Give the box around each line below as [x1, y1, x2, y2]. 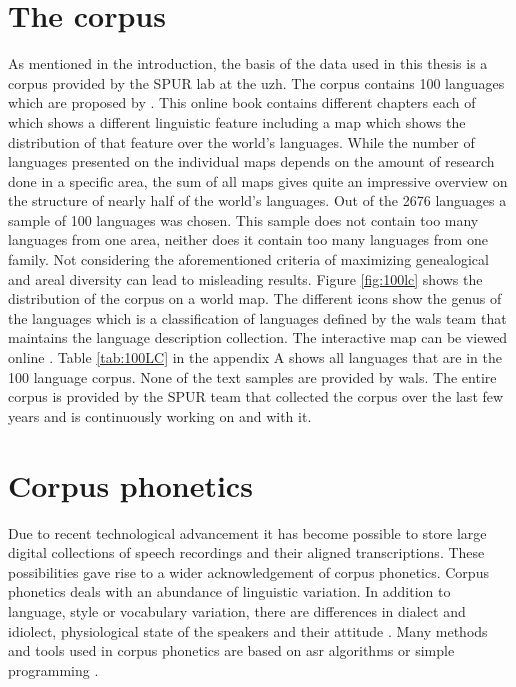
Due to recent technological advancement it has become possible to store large [8, 522, 487, 543]
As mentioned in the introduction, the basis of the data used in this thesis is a [8, 53, 488, 74]
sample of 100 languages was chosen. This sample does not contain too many [8, 209, 479, 230]
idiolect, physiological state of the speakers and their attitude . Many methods [8, 620, 488, 641]
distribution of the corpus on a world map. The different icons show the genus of [8, 288, 502, 309]
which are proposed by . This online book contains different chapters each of [8, 92, 476, 113]
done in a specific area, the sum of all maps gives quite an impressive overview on [8, 170, 508, 191]
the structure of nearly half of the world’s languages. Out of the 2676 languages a [8, 190, 507, 211]
